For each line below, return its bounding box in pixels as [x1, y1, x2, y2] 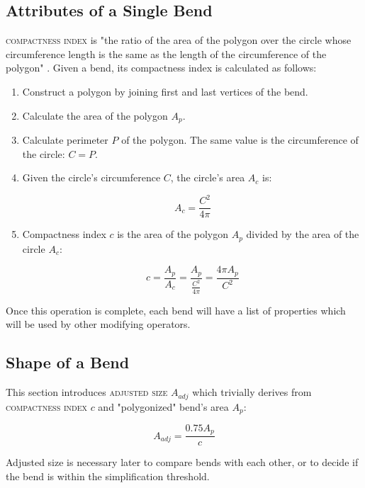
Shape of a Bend [6, 351, 130, 373]
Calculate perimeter [22, 132, 108, 147]
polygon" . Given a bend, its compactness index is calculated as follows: [6, 60, 317, 75]
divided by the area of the [246, 227, 359, 242]
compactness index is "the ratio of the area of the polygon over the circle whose [6, 33, 352, 47]
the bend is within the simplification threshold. [6, 469, 210, 484]
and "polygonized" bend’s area [98, 399, 229, 414]
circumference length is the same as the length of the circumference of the [6, 46, 327, 61]
